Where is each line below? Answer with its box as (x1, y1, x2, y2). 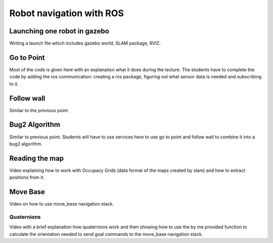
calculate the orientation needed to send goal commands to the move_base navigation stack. (9, 231, 203, 237)
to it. (9, 81, 19, 87)
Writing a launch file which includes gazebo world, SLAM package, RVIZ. (9, 40, 161, 46)
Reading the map (9, 154, 64, 163)
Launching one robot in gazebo (9, 27, 110, 35)
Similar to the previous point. (9, 107, 69, 113)
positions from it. (9, 174, 45, 180)
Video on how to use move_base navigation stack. (9, 201, 114, 207)
